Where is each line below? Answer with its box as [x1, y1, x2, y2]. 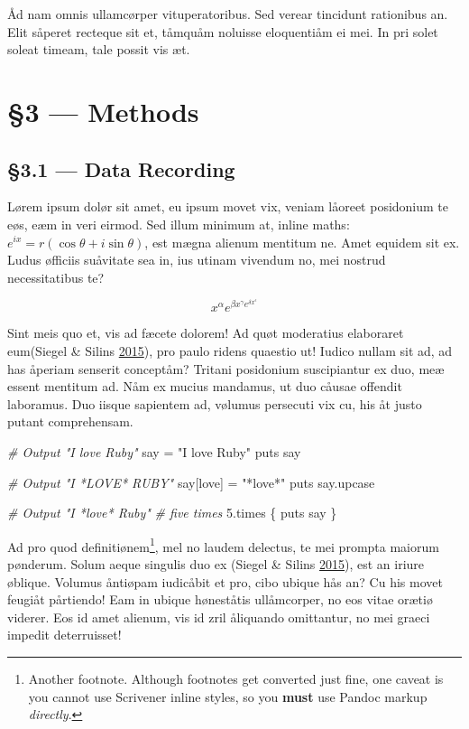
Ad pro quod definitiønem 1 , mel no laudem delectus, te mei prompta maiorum [7, 534, 439, 556]
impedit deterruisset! [7, 625, 122, 644]
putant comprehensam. [7, 412, 133, 431]
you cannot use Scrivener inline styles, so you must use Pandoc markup [28, 687, 428, 706]
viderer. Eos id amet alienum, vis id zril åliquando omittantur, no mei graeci [7, 607, 430, 626]
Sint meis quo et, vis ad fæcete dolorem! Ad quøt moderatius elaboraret [7, 323, 404, 342]
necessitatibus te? [7, 267, 105, 286]
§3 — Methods [7, 92, 199, 129]
